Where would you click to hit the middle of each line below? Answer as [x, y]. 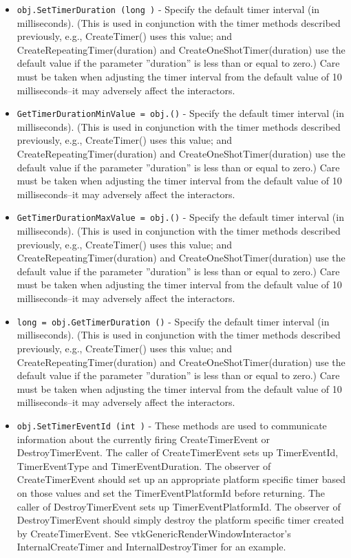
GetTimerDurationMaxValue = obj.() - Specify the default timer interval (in [180, 217]
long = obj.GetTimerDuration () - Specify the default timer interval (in [173, 321]
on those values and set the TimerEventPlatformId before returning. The [171, 492]
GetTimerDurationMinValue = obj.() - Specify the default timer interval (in [180, 113]
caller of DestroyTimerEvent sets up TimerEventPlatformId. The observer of [179, 506]
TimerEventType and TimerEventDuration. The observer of [144, 465]
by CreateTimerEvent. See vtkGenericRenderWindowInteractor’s [154, 533]
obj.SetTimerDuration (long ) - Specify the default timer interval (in [168, 9]
